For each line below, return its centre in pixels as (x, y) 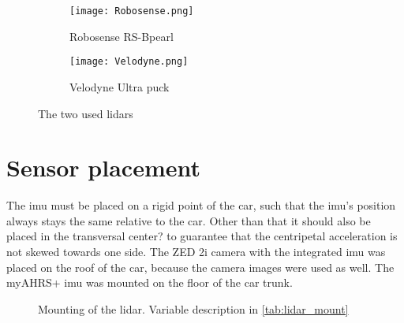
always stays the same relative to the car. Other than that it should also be (189, 220)
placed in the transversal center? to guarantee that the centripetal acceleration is (202, 236)
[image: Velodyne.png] (129, 62)
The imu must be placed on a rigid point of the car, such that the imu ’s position (201, 205)
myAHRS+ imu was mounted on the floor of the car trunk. (150, 282)
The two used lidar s (86, 113)
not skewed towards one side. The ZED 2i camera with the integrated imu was (196, 251)
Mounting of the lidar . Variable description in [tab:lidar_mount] (193, 308)
